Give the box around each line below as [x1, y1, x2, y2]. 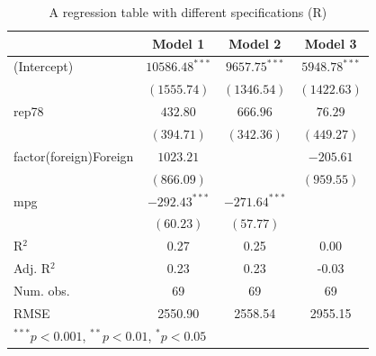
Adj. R [13, 259, 51, 278]
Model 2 [228, 33, 282, 52]
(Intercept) [13, 57, 74, 76]
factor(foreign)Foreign [13, 146, 134, 165]
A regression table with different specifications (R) [49, 3, 327, 21]
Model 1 [152, 33, 205, 52]
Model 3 [304, 33, 357, 52]
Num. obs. [13, 280, 70, 299]
